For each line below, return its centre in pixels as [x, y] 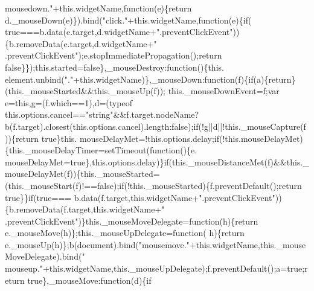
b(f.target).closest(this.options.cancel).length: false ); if [102, 126]
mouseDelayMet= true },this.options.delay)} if [87, 161]
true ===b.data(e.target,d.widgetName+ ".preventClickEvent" [119, 32]
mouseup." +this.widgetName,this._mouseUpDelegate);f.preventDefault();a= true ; [155, 268]
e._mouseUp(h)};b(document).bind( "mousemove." [97, 244]
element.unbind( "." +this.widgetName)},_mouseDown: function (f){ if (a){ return [148, 79]
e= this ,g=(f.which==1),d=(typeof [69, 102]
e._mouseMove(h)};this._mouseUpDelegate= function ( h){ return [125, 233]
